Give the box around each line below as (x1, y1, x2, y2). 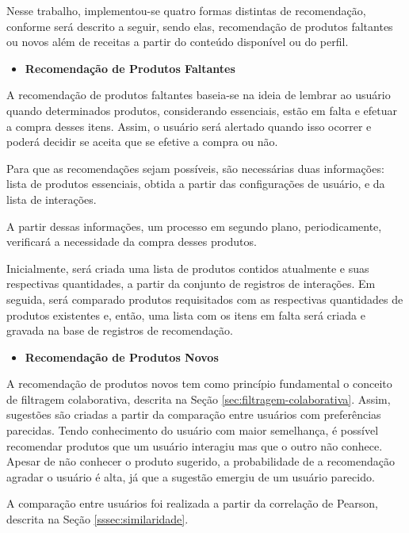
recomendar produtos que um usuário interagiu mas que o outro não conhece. (6, 437, 383, 454)
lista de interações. (6, 190, 97, 207)
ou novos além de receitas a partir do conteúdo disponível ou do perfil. (6, 33, 349, 50)
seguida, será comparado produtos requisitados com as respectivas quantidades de (6, 290, 403, 307)
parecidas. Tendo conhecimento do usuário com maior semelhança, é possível (6, 422, 379, 439)
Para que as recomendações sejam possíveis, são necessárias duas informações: (6, 159, 384, 176)
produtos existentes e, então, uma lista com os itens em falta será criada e (6, 306, 365, 323)
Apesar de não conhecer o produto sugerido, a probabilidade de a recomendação (6, 453, 396, 470)
